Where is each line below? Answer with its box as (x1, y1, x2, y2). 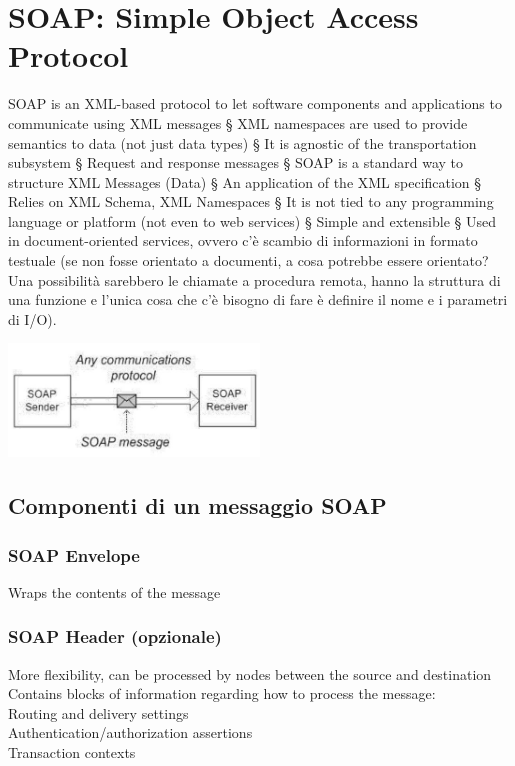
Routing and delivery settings (8, 702, 189, 723)
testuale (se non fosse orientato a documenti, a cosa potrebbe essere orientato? (8, 250, 489, 271)
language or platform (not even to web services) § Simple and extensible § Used (8, 210, 496, 231)
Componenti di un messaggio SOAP (8, 490, 387, 521)
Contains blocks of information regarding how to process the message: (8, 683, 436, 704)
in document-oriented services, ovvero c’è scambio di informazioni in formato (8, 230, 478, 251)
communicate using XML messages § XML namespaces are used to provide (8, 112, 468, 133)
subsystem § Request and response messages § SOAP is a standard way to (8, 152, 464, 173)
